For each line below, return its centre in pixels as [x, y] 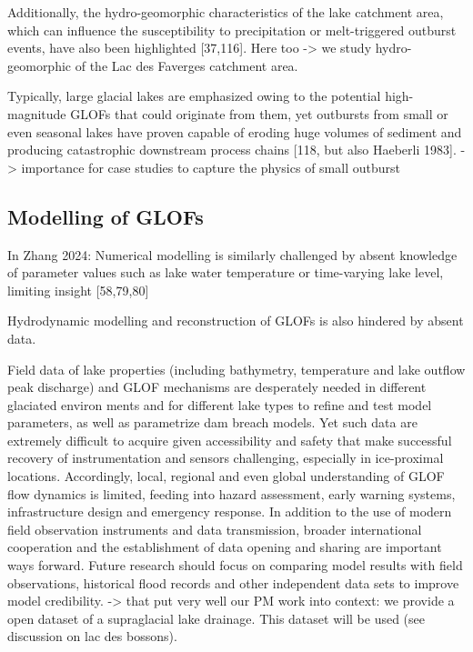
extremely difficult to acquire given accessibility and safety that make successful [230, 440]
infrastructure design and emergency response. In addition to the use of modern [230, 512]
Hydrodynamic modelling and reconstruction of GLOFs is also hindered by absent [236, 321]
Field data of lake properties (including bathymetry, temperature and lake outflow [236, 369]
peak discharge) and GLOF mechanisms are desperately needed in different [217, 387]
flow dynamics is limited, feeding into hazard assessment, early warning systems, [231, 493]
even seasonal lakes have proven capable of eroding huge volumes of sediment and [235, 131]
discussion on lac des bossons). [92, 636]
